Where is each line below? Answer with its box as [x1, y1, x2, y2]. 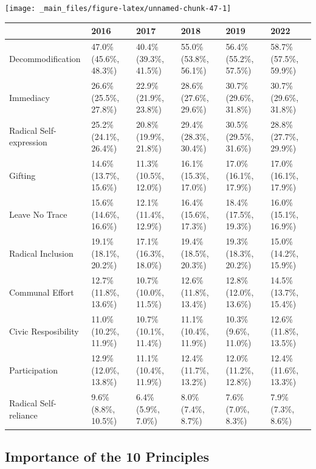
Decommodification [9, 52, 81, 64]
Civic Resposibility [9, 324, 79, 337]
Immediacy [9, 91, 50, 103]
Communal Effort [9, 285, 74, 298]
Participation [9, 363, 58, 376]
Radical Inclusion [9, 246, 74, 259]
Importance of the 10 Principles [5, 446, 210, 465]
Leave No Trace [9, 207, 67, 220]
